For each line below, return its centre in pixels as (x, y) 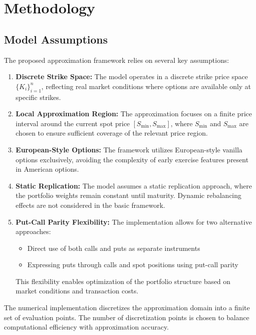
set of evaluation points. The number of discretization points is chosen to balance (127, 317)
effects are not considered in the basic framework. (90, 205)
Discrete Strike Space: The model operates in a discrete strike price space (132, 76)
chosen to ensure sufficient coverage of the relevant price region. (112, 133)
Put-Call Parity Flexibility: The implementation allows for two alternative (134, 221)
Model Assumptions (56, 39)
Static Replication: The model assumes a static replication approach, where (134, 185)
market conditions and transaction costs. (77, 291)
